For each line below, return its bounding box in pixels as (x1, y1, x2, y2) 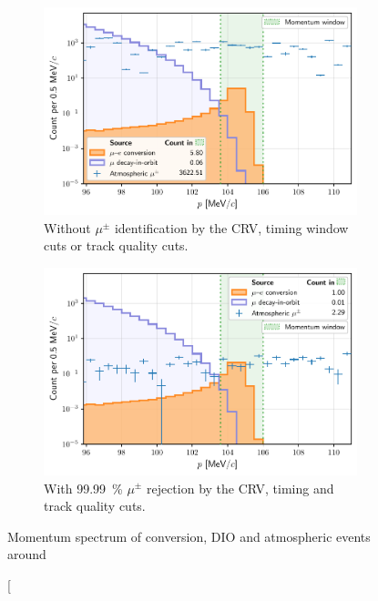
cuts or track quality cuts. (44, 236, 189, 255)
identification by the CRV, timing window (114, 218, 349, 237)
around (7, 545, 46, 564)
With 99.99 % (44, 478, 123, 497)
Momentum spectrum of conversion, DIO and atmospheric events (7, 526, 371, 545)
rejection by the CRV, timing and (146, 478, 334, 497)
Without (44, 218, 91, 237)
